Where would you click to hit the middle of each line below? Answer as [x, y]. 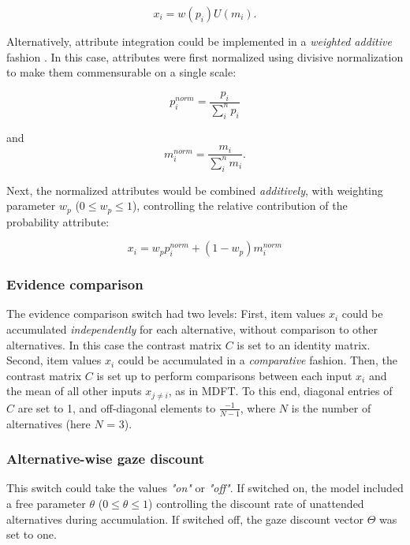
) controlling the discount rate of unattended [256, 504]
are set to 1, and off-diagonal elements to [117, 407]
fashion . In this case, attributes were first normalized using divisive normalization [205, 56]
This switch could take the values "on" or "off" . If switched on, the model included [205, 488]
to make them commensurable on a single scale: [121, 72]
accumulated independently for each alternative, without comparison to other [192, 329]
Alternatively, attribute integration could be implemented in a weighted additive [199, 41]
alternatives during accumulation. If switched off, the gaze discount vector [185, 519]
